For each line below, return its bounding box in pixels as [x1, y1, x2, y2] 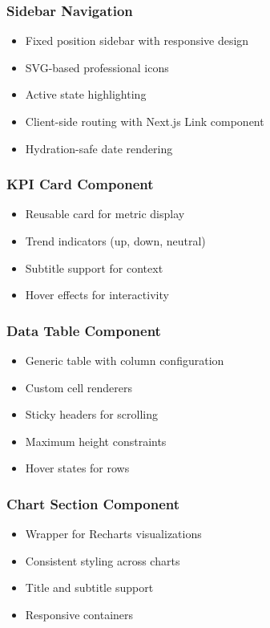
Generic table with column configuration [25, 352, 224, 368]
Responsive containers [25, 606, 134, 622]
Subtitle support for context [25, 259, 163, 276]
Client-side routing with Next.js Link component [25, 113, 264, 129]
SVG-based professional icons [25, 59, 169, 75]
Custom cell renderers [25, 379, 133, 395]
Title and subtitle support [25, 579, 154, 596]
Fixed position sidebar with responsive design [25, 32, 249, 49]
